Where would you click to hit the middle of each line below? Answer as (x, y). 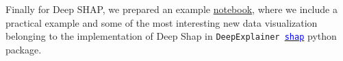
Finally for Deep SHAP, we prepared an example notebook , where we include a (171, 9)
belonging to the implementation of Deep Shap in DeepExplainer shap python (171, 36)
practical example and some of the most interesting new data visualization (162, 22)
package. (24, 49)
